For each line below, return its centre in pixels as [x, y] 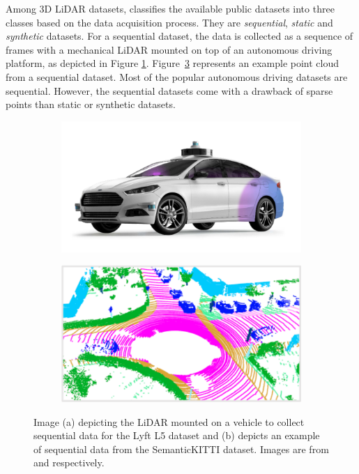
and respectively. [69, 462]
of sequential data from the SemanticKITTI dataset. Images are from [181, 449]
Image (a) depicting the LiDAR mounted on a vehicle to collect [169, 421]
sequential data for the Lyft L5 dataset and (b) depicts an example [177, 435]
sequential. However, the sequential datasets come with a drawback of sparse [169, 90]
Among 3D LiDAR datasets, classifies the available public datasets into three [170, 8]
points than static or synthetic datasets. [91, 104]
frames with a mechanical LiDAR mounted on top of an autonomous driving [169, 49]
